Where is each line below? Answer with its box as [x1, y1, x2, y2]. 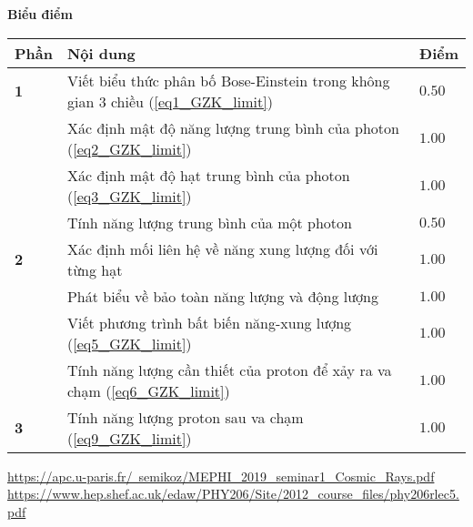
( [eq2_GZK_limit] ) [66, 137, 192, 159]
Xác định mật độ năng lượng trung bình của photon [66, 117, 399, 138]
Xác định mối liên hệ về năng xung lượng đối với [66, 238, 378, 259]
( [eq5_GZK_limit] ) [66, 332, 192, 354]
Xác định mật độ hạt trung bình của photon [66, 164, 350, 186]
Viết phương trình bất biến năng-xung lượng [66, 311, 352, 333]
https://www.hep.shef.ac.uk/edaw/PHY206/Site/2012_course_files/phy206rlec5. [7, 484, 459, 503]
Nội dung [66, 42, 136, 64]
